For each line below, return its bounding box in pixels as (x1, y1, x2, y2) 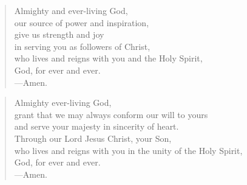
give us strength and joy (14, 28, 104, 41)
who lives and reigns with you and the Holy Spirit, (14, 52, 203, 65)
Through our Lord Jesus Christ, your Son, (14, 131, 172, 144)
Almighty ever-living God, (14, 96, 112, 109)
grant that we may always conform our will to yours (14, 108, 208, 120)
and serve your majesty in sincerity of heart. (14, 120, 179, 133)
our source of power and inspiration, (14, 16, 149, 29)
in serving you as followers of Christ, (14, 40, 151, 52)
